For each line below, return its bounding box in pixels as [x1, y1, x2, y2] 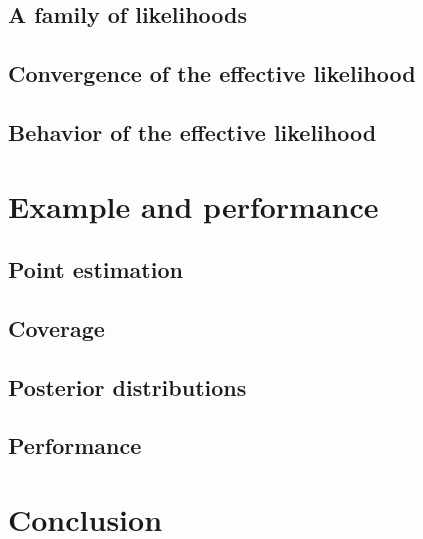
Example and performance [8, 185, 379, 226]
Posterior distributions [8, 371, 247, 402]
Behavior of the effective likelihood [8, 116, 377, 147]
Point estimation [8, 254, 183, 285]
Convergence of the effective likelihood [8, 58, 416, 89]
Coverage [8, 312, 105, 343]
